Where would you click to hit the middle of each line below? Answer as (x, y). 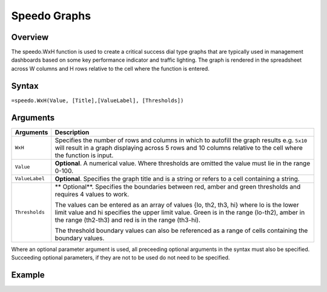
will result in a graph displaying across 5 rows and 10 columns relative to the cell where (179, 148)
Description (72, 132)
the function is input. (84, 155)
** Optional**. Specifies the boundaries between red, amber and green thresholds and (178, 186)
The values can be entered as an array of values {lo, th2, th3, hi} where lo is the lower (177, 204)
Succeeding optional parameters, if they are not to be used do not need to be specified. (121, 258)
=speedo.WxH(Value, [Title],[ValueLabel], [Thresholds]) (97, 100)
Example (28, 275)
